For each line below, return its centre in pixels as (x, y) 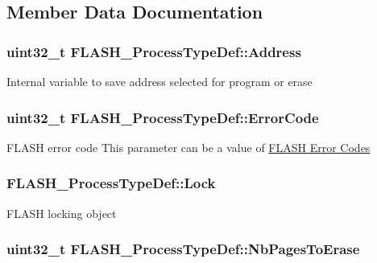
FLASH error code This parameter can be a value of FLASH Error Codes (188, 147)
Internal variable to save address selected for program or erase (159, 81)
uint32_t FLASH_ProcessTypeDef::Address (154, 51)
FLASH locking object (62, 213)
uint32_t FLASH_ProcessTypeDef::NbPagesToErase (183, 249)
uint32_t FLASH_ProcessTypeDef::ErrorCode (163, 117)
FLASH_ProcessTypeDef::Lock (111, 183)
